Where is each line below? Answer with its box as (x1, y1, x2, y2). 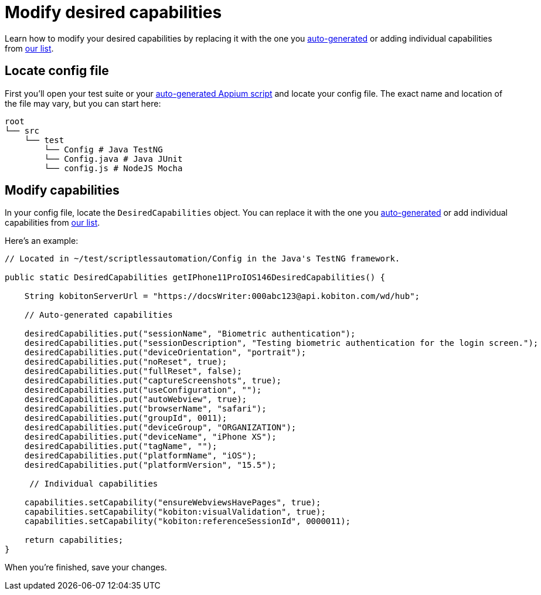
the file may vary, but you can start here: (5, 98, 161, 108)
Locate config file (5, 63, 109, 79)
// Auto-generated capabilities (24, 310, 173, 320)
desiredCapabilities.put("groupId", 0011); (24, 413, 227, 423)
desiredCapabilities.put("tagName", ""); (24, 441, 217, 451)
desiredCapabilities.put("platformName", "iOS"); (24, 451, 257, 461)
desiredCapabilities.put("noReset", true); (24, 357, 227, 367)
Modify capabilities (5, 183, 120, 198)
